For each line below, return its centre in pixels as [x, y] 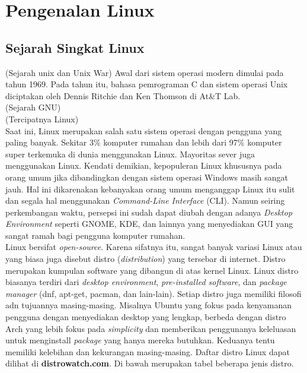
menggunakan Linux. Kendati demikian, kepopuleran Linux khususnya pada [144, 165]
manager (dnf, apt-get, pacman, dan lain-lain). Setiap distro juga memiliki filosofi [153, 293]
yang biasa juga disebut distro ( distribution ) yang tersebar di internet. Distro [145, 259]
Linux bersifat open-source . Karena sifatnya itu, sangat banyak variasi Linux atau [154, 247]
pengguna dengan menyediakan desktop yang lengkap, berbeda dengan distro [146, 317]
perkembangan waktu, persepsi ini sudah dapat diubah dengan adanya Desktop [149, 212]
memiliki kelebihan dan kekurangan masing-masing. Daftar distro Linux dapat [148, 351]
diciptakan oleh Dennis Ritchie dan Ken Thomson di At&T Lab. [123, 95]
